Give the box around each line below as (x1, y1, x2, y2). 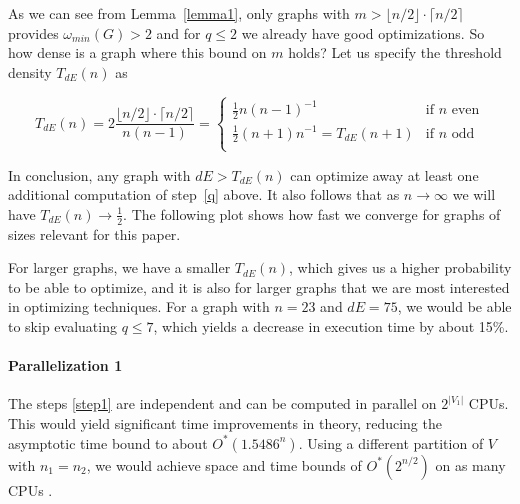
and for (156, 22, 201, 43)
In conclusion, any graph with (8, 164, 191, 185)
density (8, 61, 52, 82)
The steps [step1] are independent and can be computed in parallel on (8, 393, 437, 414)
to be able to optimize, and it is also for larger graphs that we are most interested (8, 276, 510, 297)
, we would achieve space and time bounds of (86, 454, 362, 475)
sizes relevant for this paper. (8, 223, 181, 244)
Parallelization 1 (8, 355, 123, 376)
